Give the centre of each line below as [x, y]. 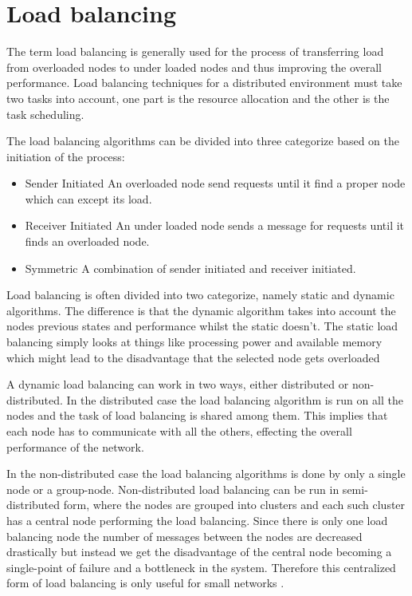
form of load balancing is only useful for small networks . [145, 583]
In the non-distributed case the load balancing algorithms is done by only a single [206, 474]
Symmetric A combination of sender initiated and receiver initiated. [190, 268]
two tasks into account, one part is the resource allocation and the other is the [198, 98]
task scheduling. [45, 114]
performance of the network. [75, 446]
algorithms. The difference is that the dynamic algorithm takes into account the [201, 310]
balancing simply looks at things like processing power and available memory [194, 342]
